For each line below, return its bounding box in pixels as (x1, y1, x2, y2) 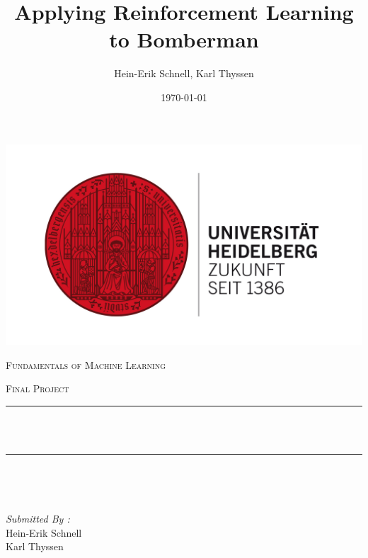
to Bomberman (109, 25, 259, 54)
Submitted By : (6, 511, 70, 526)
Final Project (6, 381, 69, 396)
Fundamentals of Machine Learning (6, 357, 166, 372)
